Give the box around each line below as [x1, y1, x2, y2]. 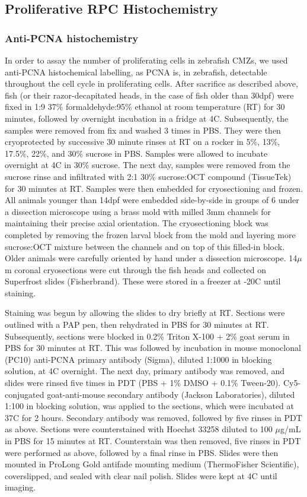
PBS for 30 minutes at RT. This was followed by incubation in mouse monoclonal [5, 341, 301, 354]
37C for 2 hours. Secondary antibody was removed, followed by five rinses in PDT [5, 411, 302, 423]
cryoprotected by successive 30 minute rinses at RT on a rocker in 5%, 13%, [5, 135, 280, 148]
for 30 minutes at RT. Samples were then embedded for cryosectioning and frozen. [5, 182, 303, 194]
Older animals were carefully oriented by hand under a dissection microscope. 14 [5, 252, 298, 264]
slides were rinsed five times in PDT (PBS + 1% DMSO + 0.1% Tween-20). [5, 376, 281, 389]
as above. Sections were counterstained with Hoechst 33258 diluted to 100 [5, 423, 273, 435]
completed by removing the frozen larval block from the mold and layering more [5, 228, 296, 240]
